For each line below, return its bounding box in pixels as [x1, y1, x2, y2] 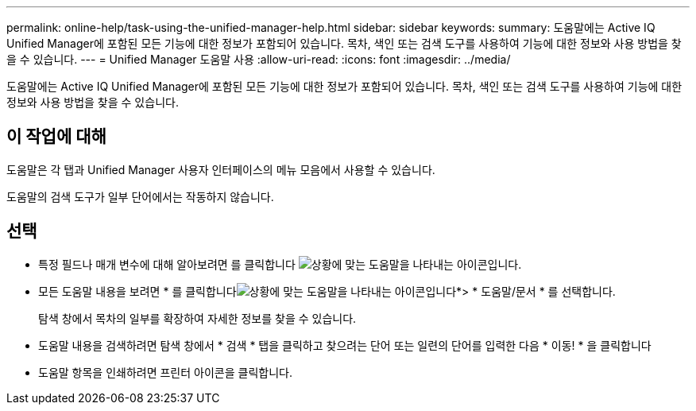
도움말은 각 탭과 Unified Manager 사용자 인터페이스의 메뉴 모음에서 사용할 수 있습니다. [6, 162, 435, 176]
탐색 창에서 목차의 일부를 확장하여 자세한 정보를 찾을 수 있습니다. [38, 311, 357, 325]
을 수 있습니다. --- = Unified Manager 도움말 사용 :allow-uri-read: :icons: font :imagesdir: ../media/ [6, 52, 511, 66]
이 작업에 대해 [6, 126, 106, 147]
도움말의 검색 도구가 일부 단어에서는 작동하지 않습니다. [6, 189, 274, 204]
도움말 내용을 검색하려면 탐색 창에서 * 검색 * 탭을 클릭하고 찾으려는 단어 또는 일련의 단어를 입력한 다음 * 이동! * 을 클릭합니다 [38, 338, 652, 352]
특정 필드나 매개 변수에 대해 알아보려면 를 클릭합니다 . [38, 257, 522, 271]
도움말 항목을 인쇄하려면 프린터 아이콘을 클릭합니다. [38, 365, 292, 379]
